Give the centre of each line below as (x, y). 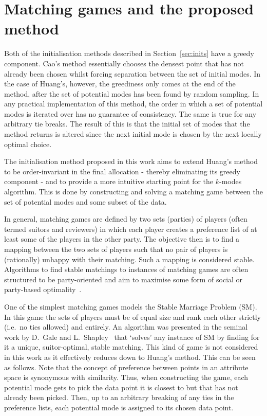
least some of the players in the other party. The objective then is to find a (122, 239)
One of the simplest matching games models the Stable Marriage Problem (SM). (131, 306)
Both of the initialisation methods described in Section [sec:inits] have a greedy (129, 53)
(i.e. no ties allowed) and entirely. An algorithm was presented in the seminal (126, 327)
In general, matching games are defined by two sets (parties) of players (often (126, 219)
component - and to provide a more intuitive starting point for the (109, 181)
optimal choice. (28, 144)
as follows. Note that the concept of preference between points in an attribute (126, 367)
